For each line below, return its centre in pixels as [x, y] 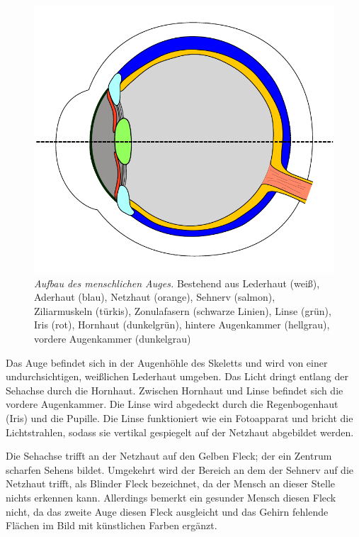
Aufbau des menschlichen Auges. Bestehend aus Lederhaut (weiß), [177, 283]
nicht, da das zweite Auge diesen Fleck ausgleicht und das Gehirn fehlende [167, 511]
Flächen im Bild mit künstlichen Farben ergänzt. [112, 525]
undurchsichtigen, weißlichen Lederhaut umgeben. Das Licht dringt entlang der [177, 376]
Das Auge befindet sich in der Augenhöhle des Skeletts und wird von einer [167, 362]
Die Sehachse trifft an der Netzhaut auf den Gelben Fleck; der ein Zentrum [169, 456]
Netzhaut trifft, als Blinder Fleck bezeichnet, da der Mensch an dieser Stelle [171, 483]
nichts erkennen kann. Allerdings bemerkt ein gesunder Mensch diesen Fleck [171, 497]
